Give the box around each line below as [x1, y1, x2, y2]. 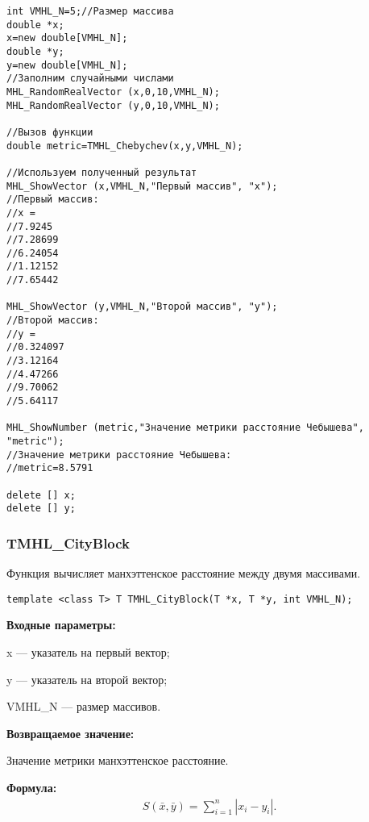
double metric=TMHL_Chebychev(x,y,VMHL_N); [6, 140, 243, 152]
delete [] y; [6, 503, 76, 515]
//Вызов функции [6, 126, 93, 138]
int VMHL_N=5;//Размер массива [6, 6, 174, 17]
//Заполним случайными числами [6, 73, 174, 85]
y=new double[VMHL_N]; [6, 59, 128, 71]
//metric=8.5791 [6, 462, 93, 474]
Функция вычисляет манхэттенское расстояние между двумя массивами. [6, 565, 361, 582]
